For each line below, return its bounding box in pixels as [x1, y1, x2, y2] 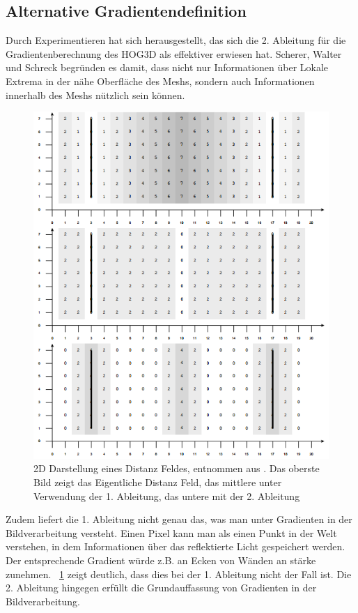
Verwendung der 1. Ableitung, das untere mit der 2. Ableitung [33, 488, 300, 503]
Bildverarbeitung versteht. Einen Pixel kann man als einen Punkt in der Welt [6, 525, 337, 540]
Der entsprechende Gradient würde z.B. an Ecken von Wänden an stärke [6, 553, 316, 567]
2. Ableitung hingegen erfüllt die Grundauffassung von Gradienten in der [6, 580, 317, 595]
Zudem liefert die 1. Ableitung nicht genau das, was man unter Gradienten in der [6, 512, 352, 527]
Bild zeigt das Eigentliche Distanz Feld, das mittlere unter [33, 475, 282, 490]
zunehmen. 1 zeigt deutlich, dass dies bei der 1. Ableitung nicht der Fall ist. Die [6, 566, 352, 581]
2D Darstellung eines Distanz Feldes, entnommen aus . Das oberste [33, 461, 320, 476]
